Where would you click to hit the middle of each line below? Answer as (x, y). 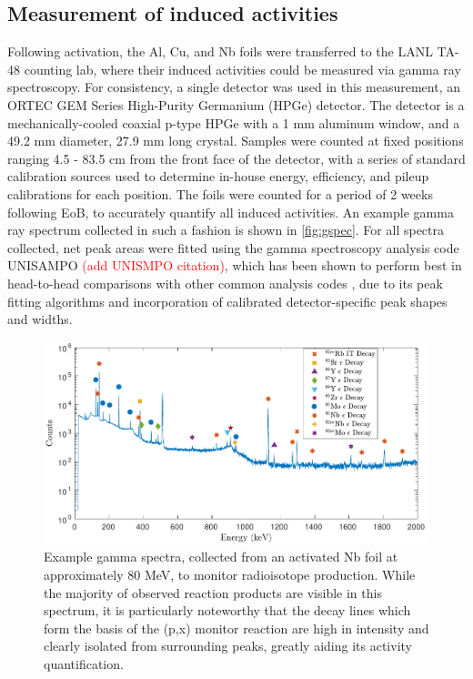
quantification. (84, 663)
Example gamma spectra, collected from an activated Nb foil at (221, 557)
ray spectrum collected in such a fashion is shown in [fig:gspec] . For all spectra (226, 230)
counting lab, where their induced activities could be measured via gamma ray (242, 69)
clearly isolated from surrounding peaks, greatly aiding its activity (228, 646)
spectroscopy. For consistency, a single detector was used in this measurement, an (234, 87)
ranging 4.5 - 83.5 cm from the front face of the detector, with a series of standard (236, 158)
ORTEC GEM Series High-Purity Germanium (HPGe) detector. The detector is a (236, 104)
